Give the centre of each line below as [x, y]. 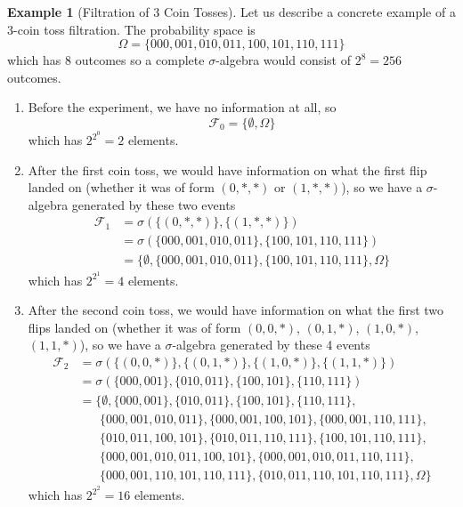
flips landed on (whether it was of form [134, 327]
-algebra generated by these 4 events [271, 345]
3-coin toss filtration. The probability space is [131, 29]
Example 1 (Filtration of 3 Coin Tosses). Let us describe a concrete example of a [231, 12]
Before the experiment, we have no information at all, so [182, 107]
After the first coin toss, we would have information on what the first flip [227, 169]
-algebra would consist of [283, 60]
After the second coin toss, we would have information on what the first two [236, 310]
